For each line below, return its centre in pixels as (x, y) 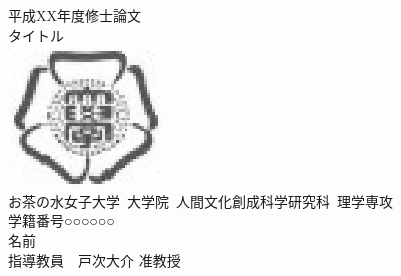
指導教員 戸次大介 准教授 (94, 259)
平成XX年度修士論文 (74, 15)
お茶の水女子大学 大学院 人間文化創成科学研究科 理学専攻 (200, 200)
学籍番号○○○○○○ (61, 220)
